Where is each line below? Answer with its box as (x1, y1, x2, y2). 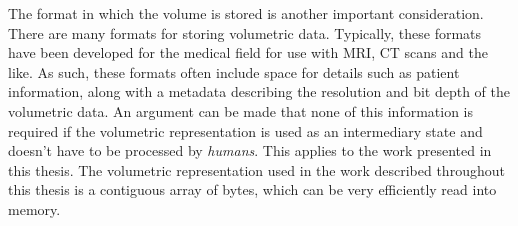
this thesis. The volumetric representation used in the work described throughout (8, 159, 505, 180)
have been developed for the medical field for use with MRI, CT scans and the (8, 42, 488, 63)
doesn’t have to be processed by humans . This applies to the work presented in (8, 140, 492, 161)
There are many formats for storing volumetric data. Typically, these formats (8, 22, 482, 43)
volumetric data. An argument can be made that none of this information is (8, 100, 474, 121)
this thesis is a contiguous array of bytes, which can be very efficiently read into (8, 179, 497, 200)
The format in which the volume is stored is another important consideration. (8, 3, 484, 23)
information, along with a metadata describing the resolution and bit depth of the (8, 81, 510, 102)
